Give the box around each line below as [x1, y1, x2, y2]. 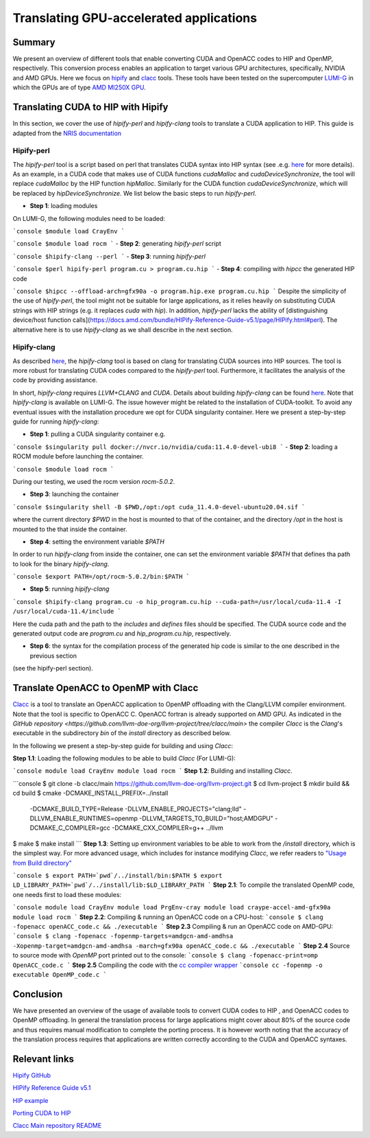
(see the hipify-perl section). [12, 664, 94, 673]
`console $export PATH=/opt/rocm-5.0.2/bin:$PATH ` [12, 573, 190, 581]
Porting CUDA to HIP [12, 1109, 71, 1117]
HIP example [12, 1096, 49, 1104]
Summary [12, 36, 56, 48]
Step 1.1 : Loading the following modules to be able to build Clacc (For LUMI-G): [12, 754, 236, 763]
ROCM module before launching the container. [12, 452, 144, 461]
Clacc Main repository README [12, 1122, 102, 1130]
